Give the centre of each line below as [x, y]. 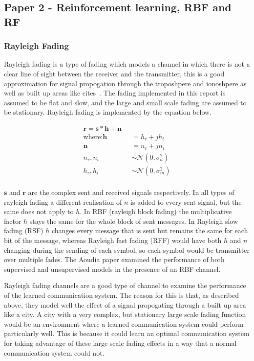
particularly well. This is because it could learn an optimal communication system [127, 333]
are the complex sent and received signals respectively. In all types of [131, 192]
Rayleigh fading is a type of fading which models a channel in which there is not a [127, 64]
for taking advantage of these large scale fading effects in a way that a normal [120, 343]
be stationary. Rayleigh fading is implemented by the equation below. [108, 112]
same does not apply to [39, 211]
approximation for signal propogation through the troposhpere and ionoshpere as [125, 83]
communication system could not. [54, 352]
